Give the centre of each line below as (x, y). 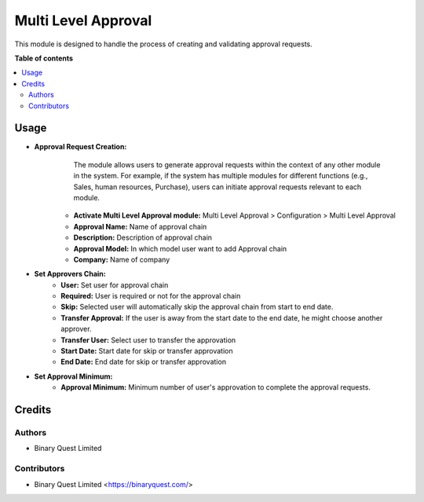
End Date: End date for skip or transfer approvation (144, 362)
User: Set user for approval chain (115, 285)
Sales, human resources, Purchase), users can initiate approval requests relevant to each (217, 187)
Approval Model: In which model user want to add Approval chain (180, 248)
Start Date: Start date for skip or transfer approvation (147, 351)
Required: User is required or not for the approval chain (151, 296)
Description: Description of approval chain (143, 238)
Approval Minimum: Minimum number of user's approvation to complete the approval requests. (216, 387)
